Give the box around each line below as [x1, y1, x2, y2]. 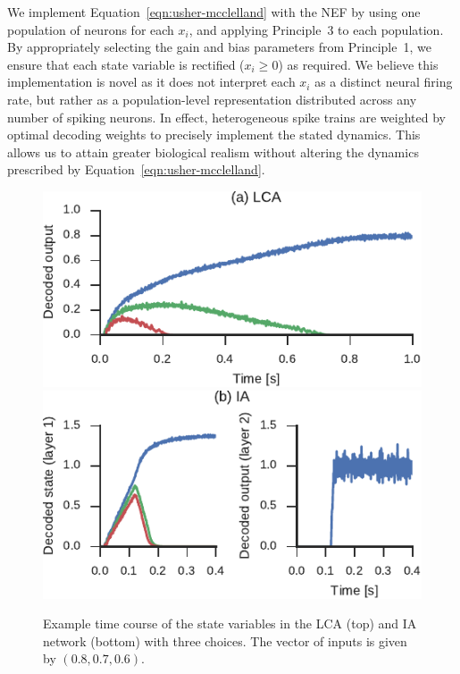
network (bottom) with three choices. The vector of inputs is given [43, 631, 407, 650]
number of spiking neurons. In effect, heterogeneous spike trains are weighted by [7, 107, 446, 126]
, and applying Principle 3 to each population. [188, 20, 444, 38]
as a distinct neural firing [314, 72, 453, 91]
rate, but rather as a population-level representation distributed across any [7, 89, 417, 108]
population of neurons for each [7, 20, 174, 38]
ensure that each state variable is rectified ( [7, 55, 245, 73]
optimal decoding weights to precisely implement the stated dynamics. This [7, 125, 421, 144]
